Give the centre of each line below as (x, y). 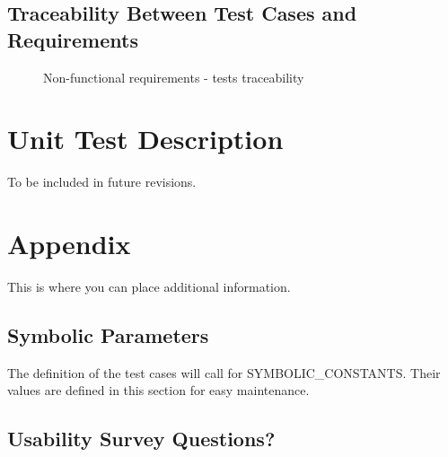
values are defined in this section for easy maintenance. (158, 390)
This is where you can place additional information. (149, 287)
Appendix (69, 244)
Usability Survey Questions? (141, 439)
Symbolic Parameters (108, 335)
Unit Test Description (145, 139)
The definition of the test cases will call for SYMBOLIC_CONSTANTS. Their (224, 372)
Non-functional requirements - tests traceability (174, 77)
